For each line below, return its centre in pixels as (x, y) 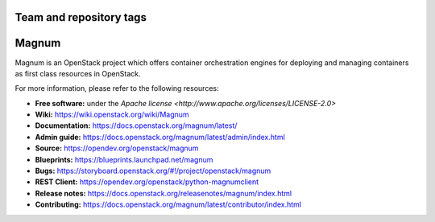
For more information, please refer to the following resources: (117, 88)
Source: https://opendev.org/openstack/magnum (117, 148)
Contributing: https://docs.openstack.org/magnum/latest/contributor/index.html (168, 204)
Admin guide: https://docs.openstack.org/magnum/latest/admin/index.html (160, 137)
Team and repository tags (81, 17)
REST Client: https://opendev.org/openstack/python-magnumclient (147, 182)
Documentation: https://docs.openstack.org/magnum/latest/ (136, 125)
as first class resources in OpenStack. (78, 73)
